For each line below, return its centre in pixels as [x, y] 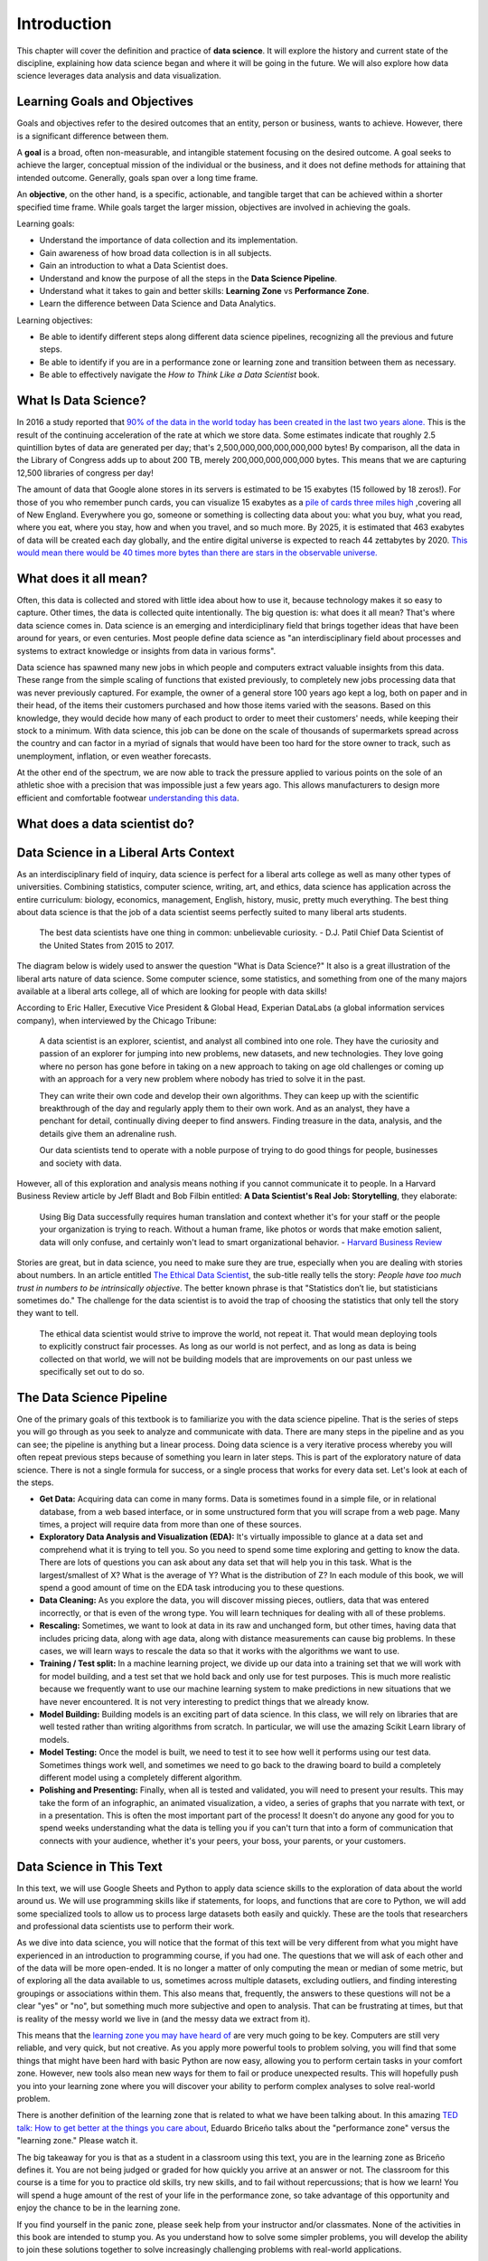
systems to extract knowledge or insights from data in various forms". [146, 650]
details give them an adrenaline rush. [108, 1133]
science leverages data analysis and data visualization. [119, 76]
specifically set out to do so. [92, 1372]
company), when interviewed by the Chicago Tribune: [117, 1020]
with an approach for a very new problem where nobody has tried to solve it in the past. [202, 1079]
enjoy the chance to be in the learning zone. [99, 2208]
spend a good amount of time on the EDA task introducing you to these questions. [192, 1588]
